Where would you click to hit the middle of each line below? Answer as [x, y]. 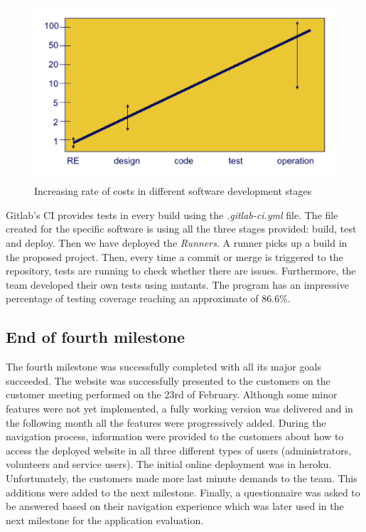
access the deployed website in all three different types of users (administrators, [179, 450]
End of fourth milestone [95, 337]
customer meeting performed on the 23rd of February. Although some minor [172, 394]
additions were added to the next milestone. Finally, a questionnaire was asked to [183, 492]
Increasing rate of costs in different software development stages [173, 191]
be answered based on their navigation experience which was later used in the [175, 506]
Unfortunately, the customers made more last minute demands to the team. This [182, 478]
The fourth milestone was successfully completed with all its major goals [163, 367]
